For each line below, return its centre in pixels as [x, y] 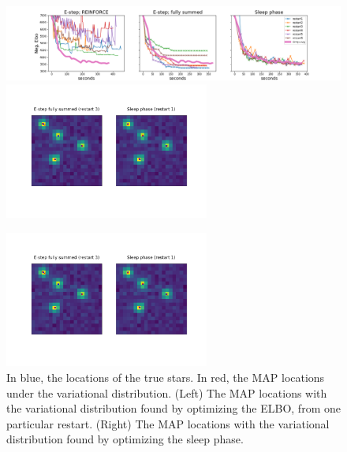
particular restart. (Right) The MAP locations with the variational [168, 423]
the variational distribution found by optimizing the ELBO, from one [173, 408]
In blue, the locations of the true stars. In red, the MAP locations [166, 377]
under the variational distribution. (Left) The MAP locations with [167, 392]
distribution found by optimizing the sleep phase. [125, 439]
